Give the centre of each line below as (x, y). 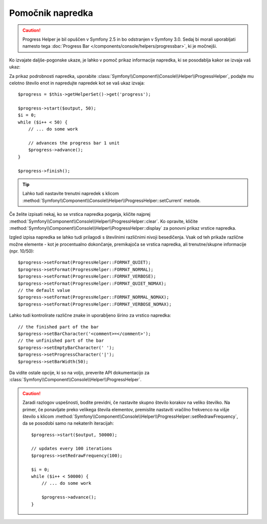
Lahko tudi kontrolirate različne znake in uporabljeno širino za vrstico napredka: (90, 316)
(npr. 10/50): (22, 251)
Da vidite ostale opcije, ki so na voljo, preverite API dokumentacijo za (79, 373)
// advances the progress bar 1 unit (74, 143)
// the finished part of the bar (58, 327)
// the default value (44, 291)
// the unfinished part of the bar (61, 341)
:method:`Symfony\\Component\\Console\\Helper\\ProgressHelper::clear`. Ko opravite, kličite (103, 221)
